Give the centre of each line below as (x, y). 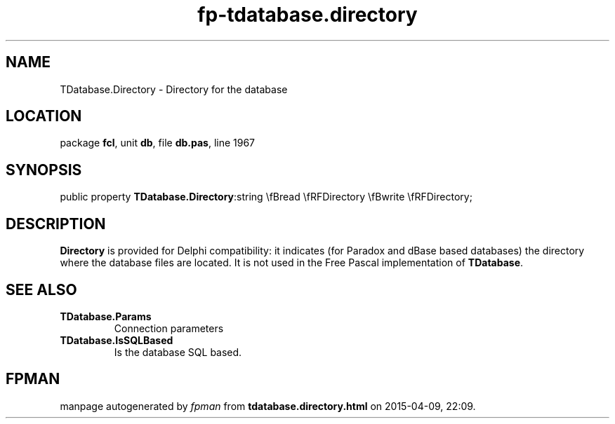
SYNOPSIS (44, 170)
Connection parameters (169, 328)
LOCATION (44, 116)
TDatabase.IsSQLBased (117, 340)
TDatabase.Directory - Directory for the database (174, 89)
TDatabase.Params (106, 316)
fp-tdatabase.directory (307, 15)
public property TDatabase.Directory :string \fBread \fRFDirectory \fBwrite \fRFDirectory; (266, 197)
